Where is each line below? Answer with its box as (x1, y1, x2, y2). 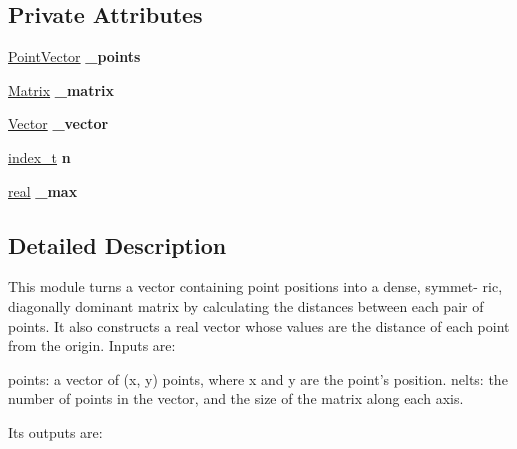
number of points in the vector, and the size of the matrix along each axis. (8, 388, 464, 409)
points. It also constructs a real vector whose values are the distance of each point (8, 315, 510, 336)
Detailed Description (8, 229, 227, 260)
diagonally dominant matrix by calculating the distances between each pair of (8, 295, 484, 316)
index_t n (8, 146, 71, 167)
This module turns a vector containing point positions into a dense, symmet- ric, (8, 276, 503, 297)
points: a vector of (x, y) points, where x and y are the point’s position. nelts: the (8, 368, 508, 389)
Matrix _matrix (8, 79, 114, 100)
